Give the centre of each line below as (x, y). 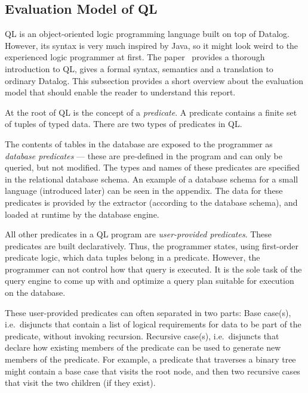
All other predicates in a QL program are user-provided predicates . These (138, 234)
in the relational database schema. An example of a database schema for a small (152, 179)
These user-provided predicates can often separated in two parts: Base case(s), (148, 312)
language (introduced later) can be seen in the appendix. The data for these (144, 191)
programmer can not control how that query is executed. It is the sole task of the (153, 269)
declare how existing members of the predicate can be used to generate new (143, 347)
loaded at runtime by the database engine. (82, 214)
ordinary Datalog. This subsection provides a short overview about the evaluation (154, 80)
